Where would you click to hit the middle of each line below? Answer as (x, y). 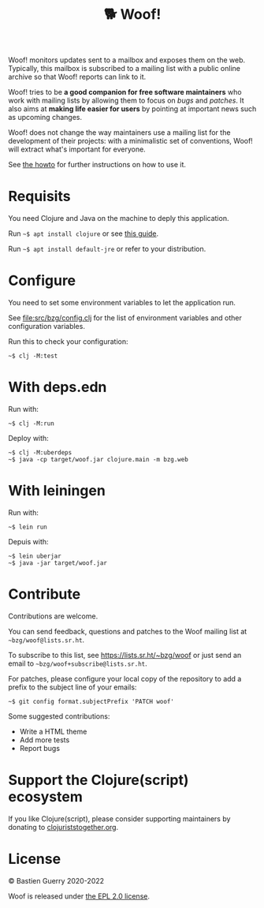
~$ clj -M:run (32, 424)
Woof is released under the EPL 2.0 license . (79, 896)
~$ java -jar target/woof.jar (58, 563)
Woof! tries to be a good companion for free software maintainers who (125, 92)
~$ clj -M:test (33, 356)
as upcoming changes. (45, 118)
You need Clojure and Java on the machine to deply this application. (119, 219)
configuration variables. (46, 327)
